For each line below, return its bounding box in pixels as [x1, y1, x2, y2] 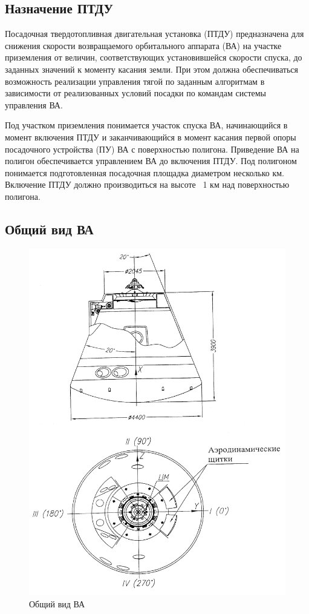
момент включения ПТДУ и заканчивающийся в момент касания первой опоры [5, 130, 296, 143]
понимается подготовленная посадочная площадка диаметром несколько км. [5, 166, 284, 179]
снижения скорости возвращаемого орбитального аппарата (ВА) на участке [5, 39, 282, 51]
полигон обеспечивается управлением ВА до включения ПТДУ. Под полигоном [5, 154, 297, 167]
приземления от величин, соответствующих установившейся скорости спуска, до [5, 51, 302, 64]
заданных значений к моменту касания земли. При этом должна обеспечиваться [5, 62, 299, 75]
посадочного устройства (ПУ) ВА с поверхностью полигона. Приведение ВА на [5, 142, 299, 155]
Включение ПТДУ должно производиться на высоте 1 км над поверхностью [5, 178, 290, 191]
